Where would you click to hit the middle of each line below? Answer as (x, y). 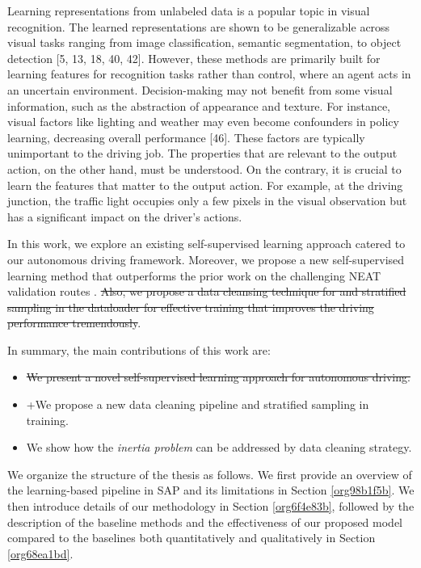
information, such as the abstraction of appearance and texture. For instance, (199, 105)
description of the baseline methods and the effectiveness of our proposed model (205, 522)
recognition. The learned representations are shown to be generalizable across (199, 26)
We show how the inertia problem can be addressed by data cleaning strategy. (219, 447)
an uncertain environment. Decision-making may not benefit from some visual (200, 89)
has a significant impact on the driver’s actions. (125, 216)
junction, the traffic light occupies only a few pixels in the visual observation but (207, 201)
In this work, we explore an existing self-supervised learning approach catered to (206, 244)
